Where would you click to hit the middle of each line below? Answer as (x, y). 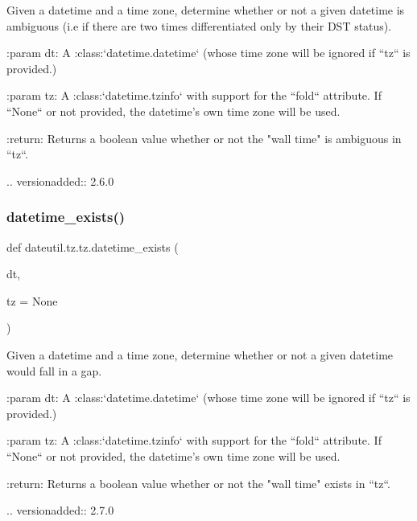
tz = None (32, 300)
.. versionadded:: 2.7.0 (60, 510)
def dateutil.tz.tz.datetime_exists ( (93, 246)
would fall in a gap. (54, 370)
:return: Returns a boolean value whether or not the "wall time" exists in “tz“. (198, 483)
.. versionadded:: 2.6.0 (60, 181)
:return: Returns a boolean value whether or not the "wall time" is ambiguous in (204, 138)
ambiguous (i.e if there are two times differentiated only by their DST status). (199, 25)
